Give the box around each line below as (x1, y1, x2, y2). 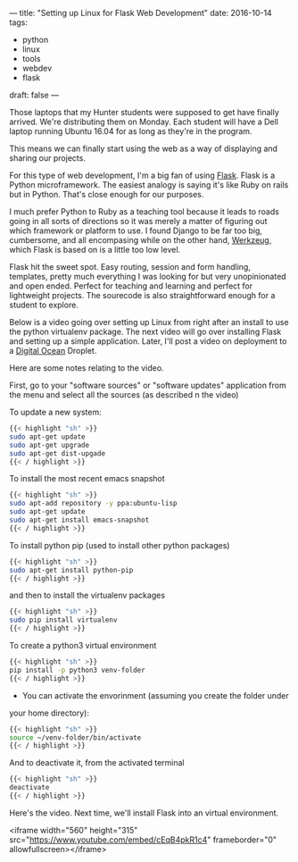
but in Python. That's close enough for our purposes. (9, 189, 204, 199)
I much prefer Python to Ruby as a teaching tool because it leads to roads (9, 206, 279, 217)
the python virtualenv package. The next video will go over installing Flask (9, 326, 282, 337)
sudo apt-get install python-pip (9, 565, 134, 574)
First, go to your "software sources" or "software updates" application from (9, 380, 287, 390)
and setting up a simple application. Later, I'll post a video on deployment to (9, 336, 287, 347)
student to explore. (9, 299, 79, 310)
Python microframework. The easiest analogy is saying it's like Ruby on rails (9, 180, 289, 190)
